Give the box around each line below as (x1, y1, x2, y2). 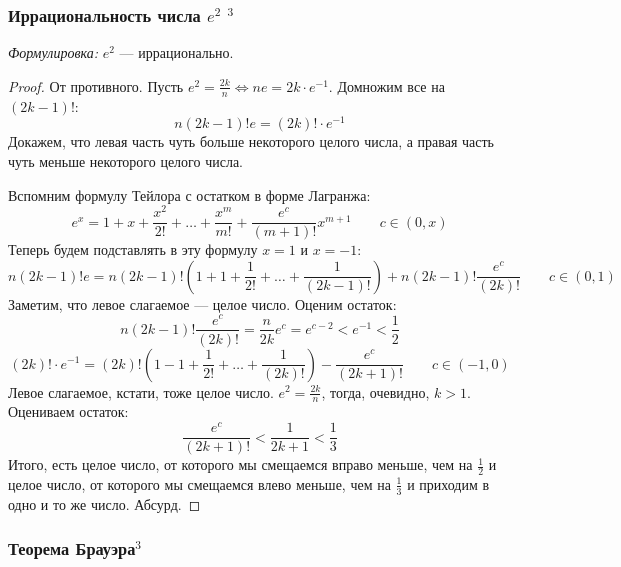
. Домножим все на (328, 75, 445, 96)
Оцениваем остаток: (8, 401, 129, 422)
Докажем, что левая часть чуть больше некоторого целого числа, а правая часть (8, 131, 494, 152)
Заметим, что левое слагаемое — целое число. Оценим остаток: (8, 293, 397, 314)
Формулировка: (8, 42, 99, 63)
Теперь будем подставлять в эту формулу (8, 239, 258, 260)
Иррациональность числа (8, 2, 201, 27)
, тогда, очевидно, (321, 381, 430, 402)
